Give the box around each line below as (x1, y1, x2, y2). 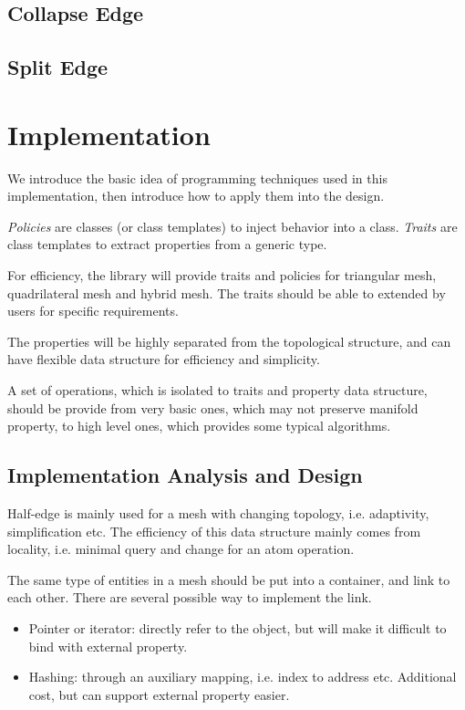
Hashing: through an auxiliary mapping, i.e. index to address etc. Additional (28, 667, 457, 686)
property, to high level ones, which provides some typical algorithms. (7, 416, 391, 435)
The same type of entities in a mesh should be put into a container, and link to (7, 569, 450, 589)
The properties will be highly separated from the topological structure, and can (7, 331, 451, 350)
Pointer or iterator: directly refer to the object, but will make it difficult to (28, 618, 447, 637)
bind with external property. (28, 636, 188, 655)
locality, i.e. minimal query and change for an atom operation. (7, 539, 355, 559)
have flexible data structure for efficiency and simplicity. (7, 350, 320, 369)
